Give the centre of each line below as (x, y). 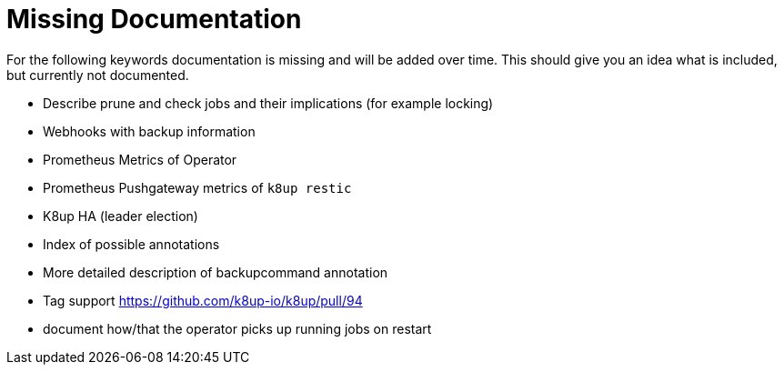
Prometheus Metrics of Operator (140, 159)
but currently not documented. (98, 75)
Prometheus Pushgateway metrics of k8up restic (197, 187)
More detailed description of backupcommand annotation (216, 272)
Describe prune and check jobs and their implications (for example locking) (268, 103)
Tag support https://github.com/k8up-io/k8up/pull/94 (203, 300)
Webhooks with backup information (149, 131)
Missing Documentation (154, 19)
